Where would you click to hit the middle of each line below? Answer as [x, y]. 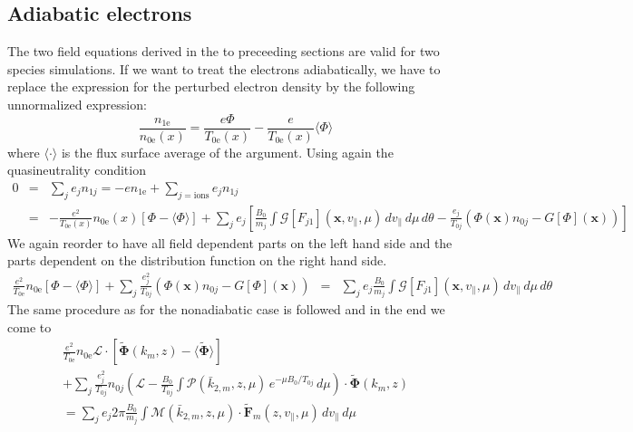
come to [29, 326]
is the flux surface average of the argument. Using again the [227, 152]
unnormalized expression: [77, 104]
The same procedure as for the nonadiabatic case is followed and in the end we [226, 309]
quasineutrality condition [77, 170]
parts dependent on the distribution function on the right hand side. [197, 260]
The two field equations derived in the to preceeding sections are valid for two [224, 51]
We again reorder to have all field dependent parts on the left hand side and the [230, 242]
